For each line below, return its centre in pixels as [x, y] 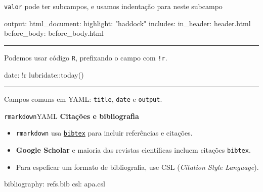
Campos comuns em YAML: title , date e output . [83, 99]
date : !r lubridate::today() [44, 74]
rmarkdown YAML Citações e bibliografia [72, 116]
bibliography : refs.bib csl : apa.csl [55, 184]
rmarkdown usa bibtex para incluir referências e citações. [104, 133]
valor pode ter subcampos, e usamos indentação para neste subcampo [113, 6]
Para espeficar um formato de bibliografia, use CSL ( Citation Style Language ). [137, 167]
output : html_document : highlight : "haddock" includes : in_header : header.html [127, 23]
